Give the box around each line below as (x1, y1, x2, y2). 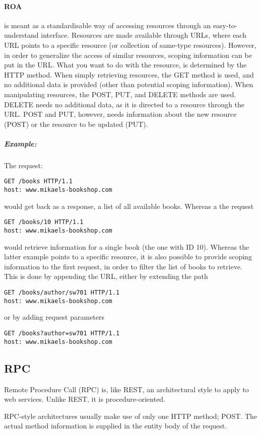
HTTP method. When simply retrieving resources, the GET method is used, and (4, 69, 254, 80)
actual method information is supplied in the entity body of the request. (4, 420, 227, 431)
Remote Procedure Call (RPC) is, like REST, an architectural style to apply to (4, 384, 249, 394)
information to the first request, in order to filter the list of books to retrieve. (4, 261, 242, 271)
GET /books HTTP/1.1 (4, 178, 73, 185)
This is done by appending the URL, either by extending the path (4, 271, 208, 281)
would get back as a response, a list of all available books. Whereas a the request (4, 200, 254, 211)
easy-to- (213, 20, 237, 30)
